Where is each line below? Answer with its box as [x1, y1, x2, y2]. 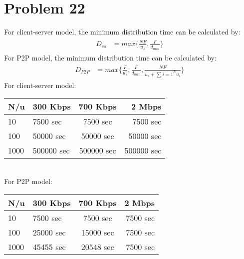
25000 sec [32, 226, 66, 238]
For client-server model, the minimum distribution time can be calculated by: [4, 26, 241, 37]
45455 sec [32, 240, 66, 252]
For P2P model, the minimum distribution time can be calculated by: [4, 52, 217, 62]
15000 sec [81, 226, 114, 238]
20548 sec [81, 240, 114, 252]
